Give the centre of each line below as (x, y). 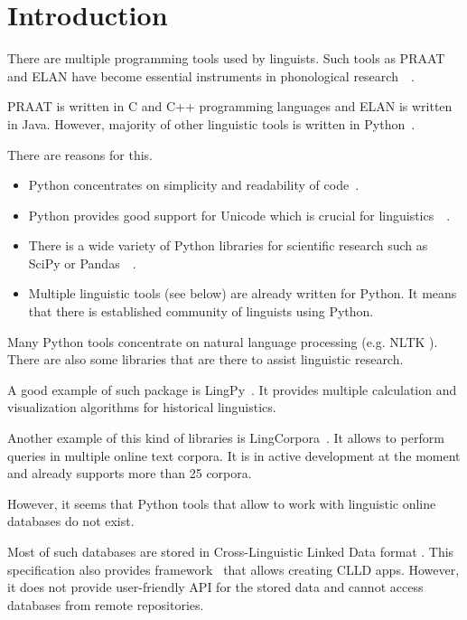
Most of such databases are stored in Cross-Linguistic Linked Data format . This (231, 551)
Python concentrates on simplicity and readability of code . (194, 185)
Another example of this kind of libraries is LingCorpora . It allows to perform (226, 438)
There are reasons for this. (80, 154)
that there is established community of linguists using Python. (201, 311)
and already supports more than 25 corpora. (130, 473)
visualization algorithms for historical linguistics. (142, 407)
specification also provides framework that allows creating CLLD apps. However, (233, 569)
